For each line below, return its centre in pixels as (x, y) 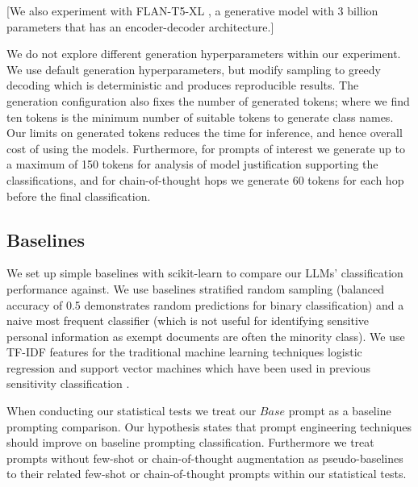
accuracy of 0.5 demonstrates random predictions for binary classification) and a (205, 304)
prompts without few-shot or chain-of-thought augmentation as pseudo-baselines (205, 458)
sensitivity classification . (68, 383)
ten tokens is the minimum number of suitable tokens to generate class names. (200, 117)
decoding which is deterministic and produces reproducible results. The (183, 85)
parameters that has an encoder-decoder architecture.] (140, 26)
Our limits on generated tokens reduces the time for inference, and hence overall (205, 133)
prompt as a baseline (340, 411)
